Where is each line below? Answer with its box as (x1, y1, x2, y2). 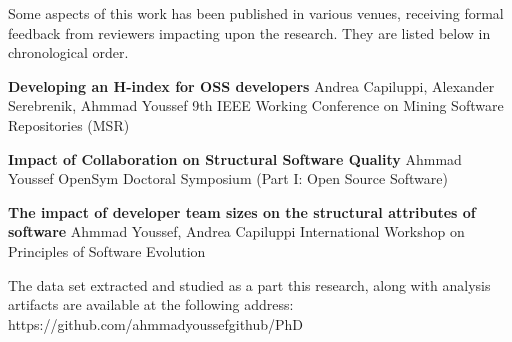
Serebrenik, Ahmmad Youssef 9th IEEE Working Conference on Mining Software (8, 95, 504, 116)
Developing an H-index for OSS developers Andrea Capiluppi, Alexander (8, 75, 495, 96)
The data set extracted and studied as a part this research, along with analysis (8, 274, 491, 295)
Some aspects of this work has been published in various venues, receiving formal (8, 3, 504, 23)
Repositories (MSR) (8, 114, 130, 135)
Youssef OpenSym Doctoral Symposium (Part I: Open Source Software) (8, 168, 448, 189)
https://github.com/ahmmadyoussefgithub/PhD (8, 313, 304, 334)
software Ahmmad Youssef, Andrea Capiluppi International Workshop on (8, 221, 465, 242)
